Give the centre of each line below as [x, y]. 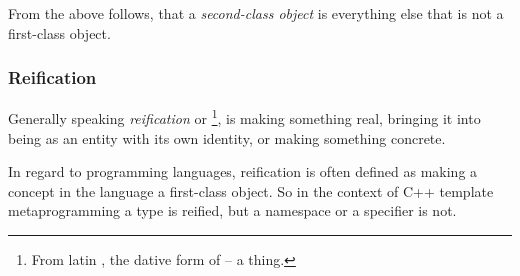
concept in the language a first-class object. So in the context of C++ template [251, 190]
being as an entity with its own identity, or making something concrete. [227, 137]
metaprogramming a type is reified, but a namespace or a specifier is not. [232, 210]
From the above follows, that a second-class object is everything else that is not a [256, 13]
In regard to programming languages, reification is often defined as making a [243, 171]
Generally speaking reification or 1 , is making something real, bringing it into [244, 117]
